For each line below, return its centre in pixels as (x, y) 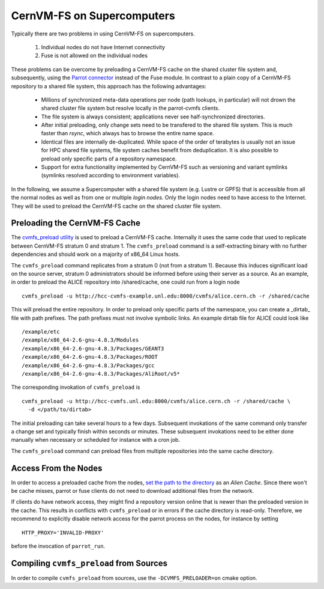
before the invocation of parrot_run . (58, 546)
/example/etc (41, 331)
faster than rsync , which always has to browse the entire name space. (127, 133)
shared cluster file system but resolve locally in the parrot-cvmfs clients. (130, 108)
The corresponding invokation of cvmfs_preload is (76, 387)
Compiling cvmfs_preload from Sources (89, 563)
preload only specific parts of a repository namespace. (109, 159)
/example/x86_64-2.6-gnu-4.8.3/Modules (80, 340)
